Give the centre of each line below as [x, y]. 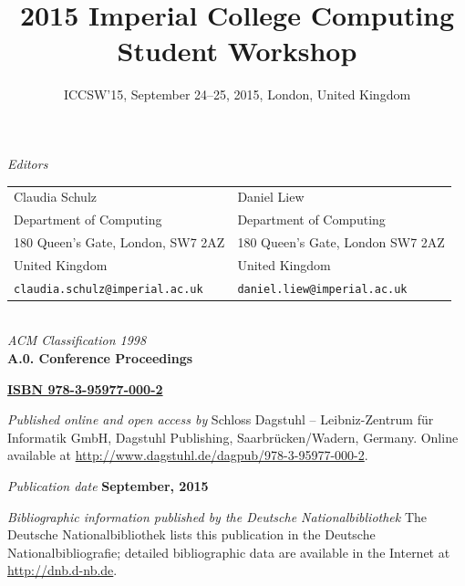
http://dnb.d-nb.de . [62, 570]
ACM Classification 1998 [77, 340]
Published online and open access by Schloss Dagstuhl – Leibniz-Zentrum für [221, 419]
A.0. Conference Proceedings [100, 357]
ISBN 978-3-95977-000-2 [85, 388]
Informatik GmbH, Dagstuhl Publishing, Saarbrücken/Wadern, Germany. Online [233, 437]
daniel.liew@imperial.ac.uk [322, 289]
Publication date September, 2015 [108, 485]
